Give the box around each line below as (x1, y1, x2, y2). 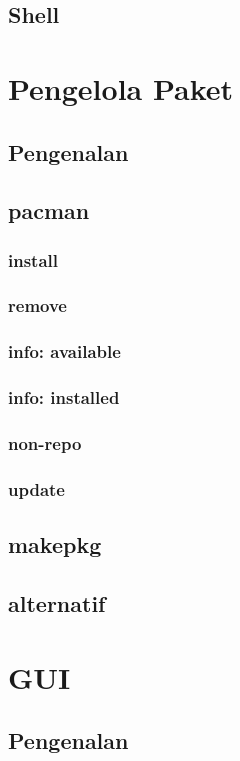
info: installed (8, 385, 120, 410)
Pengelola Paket (8, 67, 234, 108)
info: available (8, 339, 121, 364)
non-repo (8, 431, 82, 456)
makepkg (8, 529, 102, 560)
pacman (8, 195, 90, 226)
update (8, 476, 65, 501)
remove (8, 293, 67, 318)
